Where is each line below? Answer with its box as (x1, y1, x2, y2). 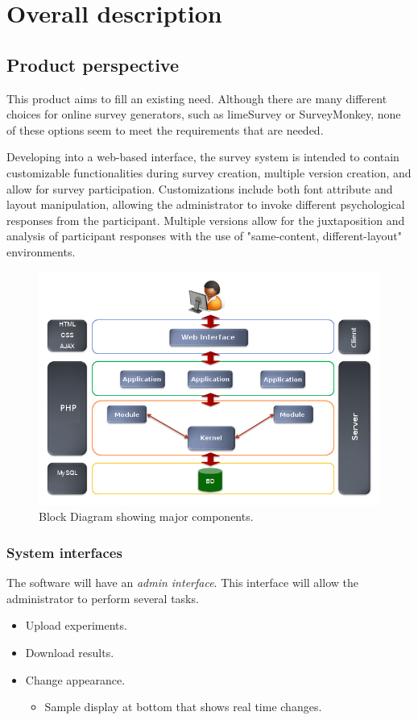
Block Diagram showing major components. (39, 508, 254, 525)
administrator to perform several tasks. (6, 589, 199, 606)
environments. (6, 243, 76, 260)
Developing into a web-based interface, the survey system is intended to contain (6, 148, 399, 165)
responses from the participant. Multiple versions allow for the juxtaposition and (6, 211, 405, 228)
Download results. (25, 644, 114, 661)
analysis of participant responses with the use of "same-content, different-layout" (6, 227, 402, 244)
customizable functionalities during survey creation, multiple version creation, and (6, 164, 412, 181)
